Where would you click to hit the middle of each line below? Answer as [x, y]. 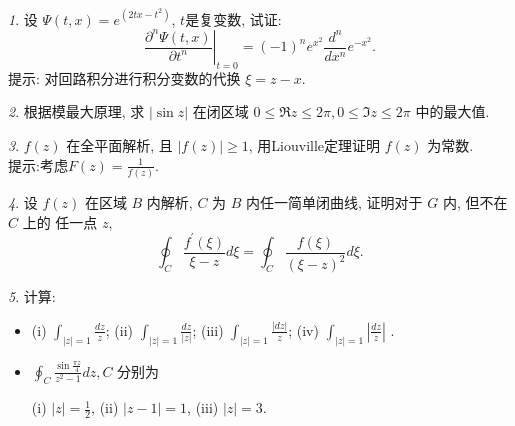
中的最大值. [452, 111]
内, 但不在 [475, 201]
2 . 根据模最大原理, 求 [76, 111]
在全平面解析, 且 [119, 145]
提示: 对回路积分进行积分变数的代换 [124, 77]
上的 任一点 [60, 221]
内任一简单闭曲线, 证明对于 [334, 201]
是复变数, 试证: [233, 18]
